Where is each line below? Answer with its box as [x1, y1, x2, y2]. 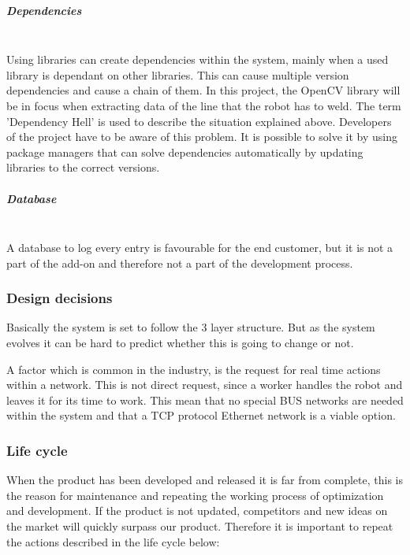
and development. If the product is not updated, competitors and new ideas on [6, 502, 388, 519]
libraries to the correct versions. [6, 159, 160, 176]
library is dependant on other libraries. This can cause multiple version [6, 66, 349, 83]
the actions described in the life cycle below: [6, 533, 220, 549]
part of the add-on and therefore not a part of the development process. [6, 254, 353, 271]
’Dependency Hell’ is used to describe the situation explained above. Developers [6, 113, 392, 129]
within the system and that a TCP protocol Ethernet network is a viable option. [6, 407, 396, 424]
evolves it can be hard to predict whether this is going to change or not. [6, 335, 354, 351]
